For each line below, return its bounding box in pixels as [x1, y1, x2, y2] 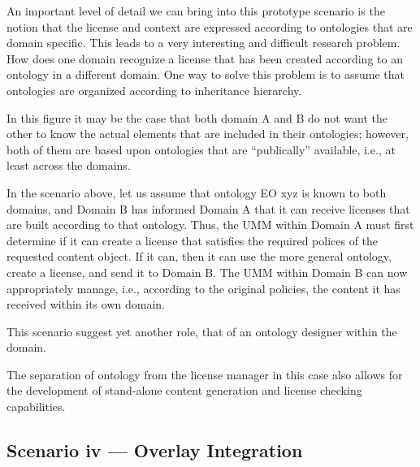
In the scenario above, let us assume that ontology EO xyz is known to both [6, 184, 387, 201]
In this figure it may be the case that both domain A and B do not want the [6, 109, 388, 126]
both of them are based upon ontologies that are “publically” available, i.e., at [6, 141, 396, 158]
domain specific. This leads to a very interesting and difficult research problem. [6, 34, 401, 51]
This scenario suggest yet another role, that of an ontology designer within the [6, 322, 397, 339]
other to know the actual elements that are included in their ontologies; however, [6, 125, 409, 142]
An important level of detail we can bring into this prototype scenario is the [6, 2, 385, 19]
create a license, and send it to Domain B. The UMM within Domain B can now [6, 263, 408, 280]
